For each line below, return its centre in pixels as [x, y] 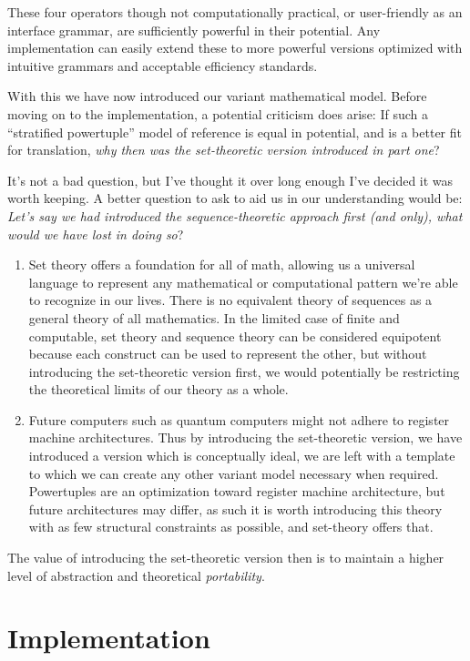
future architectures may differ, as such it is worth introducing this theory [235, 508]
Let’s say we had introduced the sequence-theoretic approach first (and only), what [235, 215]
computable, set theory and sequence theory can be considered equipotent [235, 336]
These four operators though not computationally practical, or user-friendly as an [235, 12]
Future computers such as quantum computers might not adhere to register [239, 419]
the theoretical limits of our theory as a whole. [158, 389]
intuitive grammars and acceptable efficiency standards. [163, 65]
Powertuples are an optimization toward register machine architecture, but [237, 491]
